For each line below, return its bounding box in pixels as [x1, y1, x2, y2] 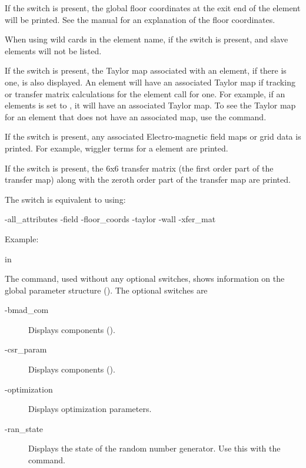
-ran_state [5, 422, 44, 434]
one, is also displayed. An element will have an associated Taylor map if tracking [5, 75, 295, 88]
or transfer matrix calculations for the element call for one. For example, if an [5, 87, 285, 100]
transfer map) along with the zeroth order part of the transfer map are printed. [5, 173, 291, 186]
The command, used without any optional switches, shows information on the [5, 272, 285, 285]
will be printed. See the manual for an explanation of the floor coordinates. [5, 13, 275, 25]
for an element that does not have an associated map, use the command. [5, 110, 267, 123]
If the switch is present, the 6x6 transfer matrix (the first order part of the [5, 162, 274, 174]
